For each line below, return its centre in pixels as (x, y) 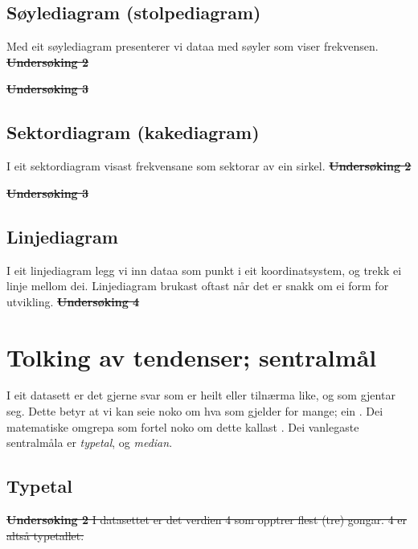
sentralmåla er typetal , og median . (90, 442)
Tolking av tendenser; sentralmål (192, 356)
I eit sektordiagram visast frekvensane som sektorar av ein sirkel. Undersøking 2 (209, 166)
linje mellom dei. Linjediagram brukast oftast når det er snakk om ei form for (198, 286)
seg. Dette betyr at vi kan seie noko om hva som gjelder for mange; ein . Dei (195, 411)
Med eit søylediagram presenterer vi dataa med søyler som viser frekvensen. (193, 46)
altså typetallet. (45, 535)
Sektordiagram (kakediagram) (133, 132)
